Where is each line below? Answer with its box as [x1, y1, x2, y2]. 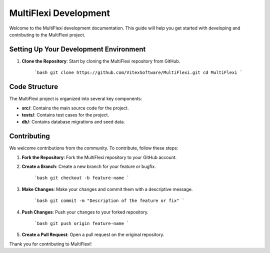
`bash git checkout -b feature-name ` [34, 175, 129, 181]
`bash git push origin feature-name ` [34, 220, 129, 226]
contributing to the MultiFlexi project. [9, 31, 85, 37]
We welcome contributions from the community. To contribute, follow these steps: [9, 145, 178, 151]
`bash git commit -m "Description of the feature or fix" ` [34, 198, 185, 203]
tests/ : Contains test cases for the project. [21, 111, 109, 117]
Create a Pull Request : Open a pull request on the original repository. [21, 231, 164, 237]
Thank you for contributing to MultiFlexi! [9, 240, 92, 247]
